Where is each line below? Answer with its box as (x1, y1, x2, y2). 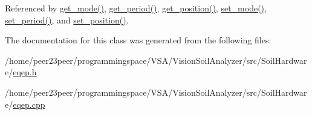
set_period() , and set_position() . (5, 13, 129, 26)
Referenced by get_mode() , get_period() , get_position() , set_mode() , (5, 2, 267, 14)
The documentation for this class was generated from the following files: (5, 34, 271, 46)
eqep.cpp (13, 98, 45, 110)
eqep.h (13, 66, 37, 78)
